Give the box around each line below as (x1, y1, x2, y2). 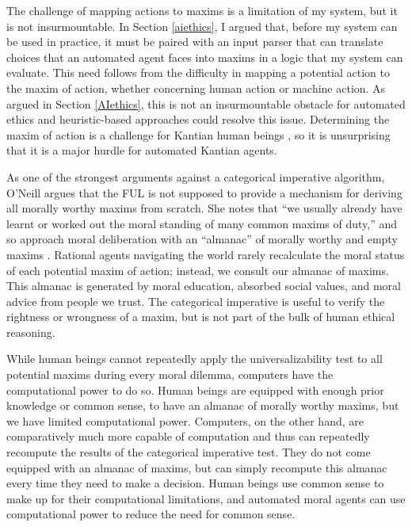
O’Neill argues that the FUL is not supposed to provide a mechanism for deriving (6, 184, 402, 200)
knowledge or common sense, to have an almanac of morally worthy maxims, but (6, 397, 399, 414)
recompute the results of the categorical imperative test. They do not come (6, 444, 371, 460)
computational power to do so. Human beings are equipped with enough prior (6, 381, 384, 398)
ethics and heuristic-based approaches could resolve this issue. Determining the (6, 111, 390, 128)
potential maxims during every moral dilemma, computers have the (6, 366, 334, 383)
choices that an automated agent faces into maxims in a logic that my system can (6, 48, 403, 65)
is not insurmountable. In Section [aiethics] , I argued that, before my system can (6, 17, 398, 34)
